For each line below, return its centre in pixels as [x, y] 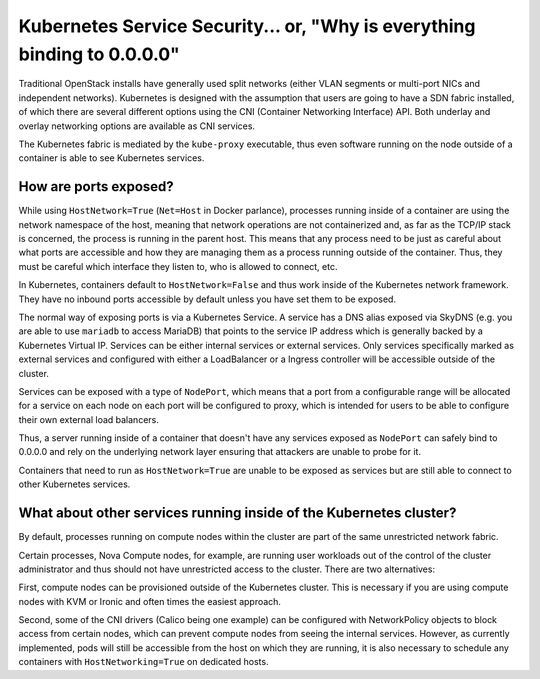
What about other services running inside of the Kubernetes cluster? [237, 513]
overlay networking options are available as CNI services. [136, 126]
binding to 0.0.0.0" [99, 54]
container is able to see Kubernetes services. [111, 158]
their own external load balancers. [88, 419]
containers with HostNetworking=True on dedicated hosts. [143, 662]
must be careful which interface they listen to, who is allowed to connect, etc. [178, 266]
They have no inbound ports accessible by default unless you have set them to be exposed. [207, 299]
